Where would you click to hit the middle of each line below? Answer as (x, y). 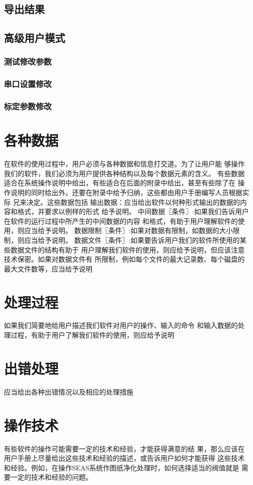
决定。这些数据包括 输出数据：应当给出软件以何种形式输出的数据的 (133, 202)
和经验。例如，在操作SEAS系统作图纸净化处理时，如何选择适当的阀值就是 (122, 467)
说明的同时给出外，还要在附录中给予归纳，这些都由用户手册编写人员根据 (126, 192)
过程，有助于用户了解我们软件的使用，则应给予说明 (92, 335)
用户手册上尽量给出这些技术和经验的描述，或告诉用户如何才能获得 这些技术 (124, 458)
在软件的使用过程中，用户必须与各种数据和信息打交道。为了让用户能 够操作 (124, 164)
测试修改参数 (28, 62)
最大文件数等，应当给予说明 (48, 268)
